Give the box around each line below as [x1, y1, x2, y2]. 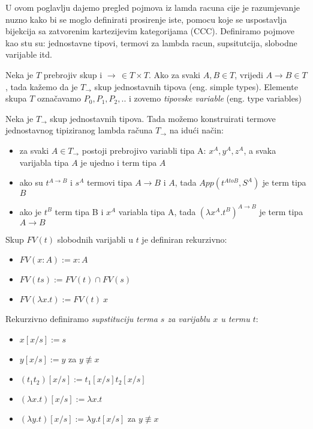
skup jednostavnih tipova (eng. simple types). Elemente [94, 80, 298, 93]
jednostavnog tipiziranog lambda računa [5, 124, 153, 136]
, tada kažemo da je [5, 80, 78, 93]
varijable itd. [5, 48, 52, 61]
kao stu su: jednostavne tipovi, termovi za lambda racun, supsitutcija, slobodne [5, 36, 297, 49]
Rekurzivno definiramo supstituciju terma [5, 312, 158, 325]
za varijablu [167, 312, 210, 325]
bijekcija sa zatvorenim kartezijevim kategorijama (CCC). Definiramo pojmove [5, 25, 294, 37]
